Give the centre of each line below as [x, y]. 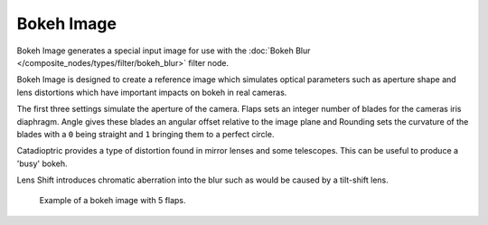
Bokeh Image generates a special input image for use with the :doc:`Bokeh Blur [164, 51]
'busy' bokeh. [42, 164]
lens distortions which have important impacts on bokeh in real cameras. [152, 92]
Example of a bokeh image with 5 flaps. [113, 201]
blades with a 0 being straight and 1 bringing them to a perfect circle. [145, 134]
